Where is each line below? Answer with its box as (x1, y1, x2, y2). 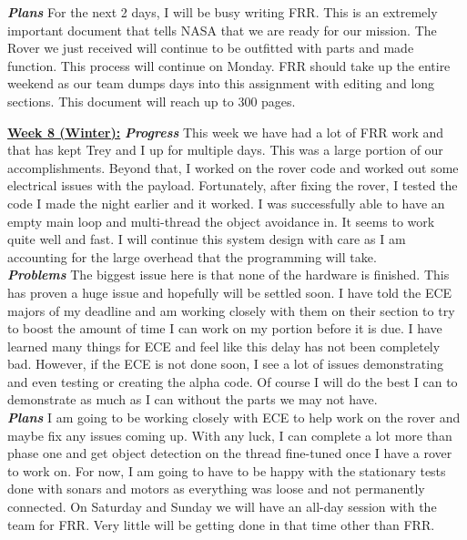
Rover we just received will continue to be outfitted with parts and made (7, 38, 414, 57)
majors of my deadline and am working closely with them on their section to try (7, 301, 455, 320)
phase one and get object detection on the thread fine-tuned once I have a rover (7, 443, 452, 463)
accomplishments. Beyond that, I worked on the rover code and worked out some (7, 158, 459, 177)
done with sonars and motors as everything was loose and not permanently (7, 479, 425, 498)
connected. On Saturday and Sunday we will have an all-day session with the (7, 497, 437, 516)
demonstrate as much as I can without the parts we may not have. (7, 390, 378, 409)
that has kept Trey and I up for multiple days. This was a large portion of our (7, 140, 443, 159)
